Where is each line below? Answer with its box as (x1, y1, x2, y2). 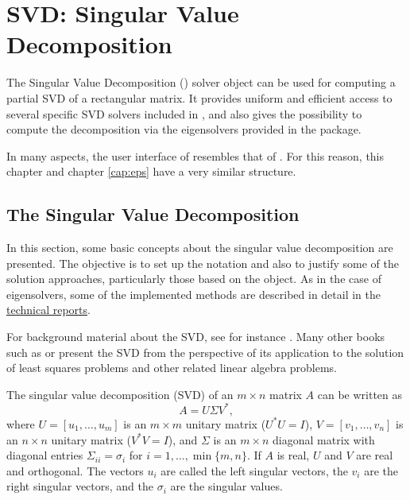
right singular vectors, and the (6, 478, 154, 494)
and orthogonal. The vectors (6, 462, 144, 479)
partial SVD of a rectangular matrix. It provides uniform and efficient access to (6, 89, 393, 106)
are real (356, 447, 393, 463)
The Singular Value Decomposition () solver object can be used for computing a (6, 74, 396, 91)
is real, (277, 447, 310, 463)
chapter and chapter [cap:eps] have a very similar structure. (6, 163, 296, 180)
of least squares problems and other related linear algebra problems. (6, 359, 337, 376)
